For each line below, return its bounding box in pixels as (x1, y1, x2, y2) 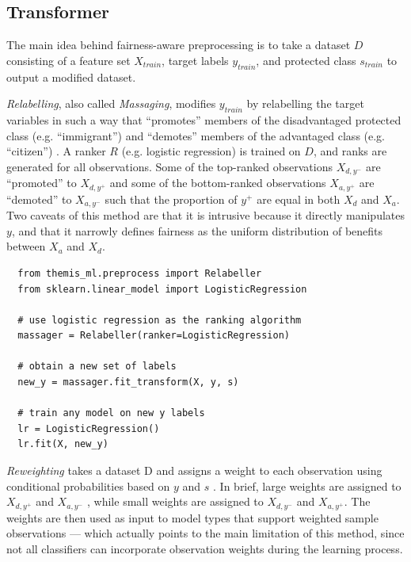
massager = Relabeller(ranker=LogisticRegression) (17, 330, 290, 342)
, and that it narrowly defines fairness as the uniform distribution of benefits (11, 222, 383, 239)
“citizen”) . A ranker (6, 143, 106, 159)
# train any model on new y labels (17, 407, 205, 419)
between (6, 238, 46, 254)
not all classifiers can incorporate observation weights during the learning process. (6, 540, 403, 556)
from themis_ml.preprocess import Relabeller (17, 267, 262, 279)
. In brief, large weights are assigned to (213, 477, 401, 494)
